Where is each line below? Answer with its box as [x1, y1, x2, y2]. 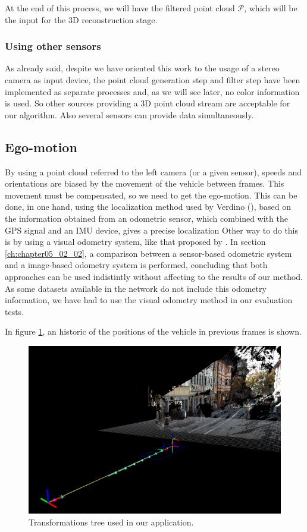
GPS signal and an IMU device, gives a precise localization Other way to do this [5, 223, 299, 236]
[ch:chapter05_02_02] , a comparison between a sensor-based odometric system [5, 247, 292, 259]
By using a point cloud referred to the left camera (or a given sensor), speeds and [5, 165, 302, 178]
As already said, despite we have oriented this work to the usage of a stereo [5, 62, 280, 74]
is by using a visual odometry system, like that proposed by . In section [5, 235, 266, 248]
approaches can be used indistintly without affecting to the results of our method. [5, 270, 303, 282]
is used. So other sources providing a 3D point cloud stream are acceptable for [5, 97, 290, 109]
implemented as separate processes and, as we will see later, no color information [5, 85, 300, 97]
